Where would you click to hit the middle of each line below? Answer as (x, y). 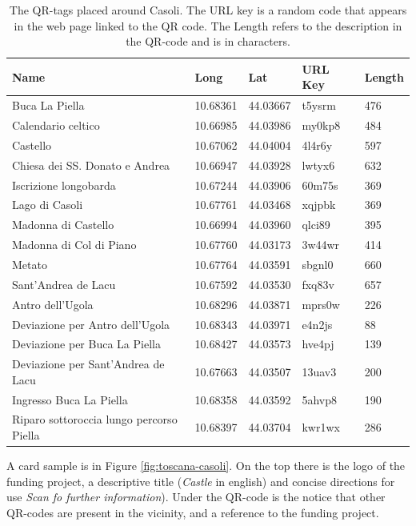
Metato (30, 264)
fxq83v (318, 284)
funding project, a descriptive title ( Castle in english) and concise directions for (201, 481)
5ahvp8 (319, 399)
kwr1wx (321, 427)
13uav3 (319, 371)
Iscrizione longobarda (64, 185)
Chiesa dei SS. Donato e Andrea (91, 165)
